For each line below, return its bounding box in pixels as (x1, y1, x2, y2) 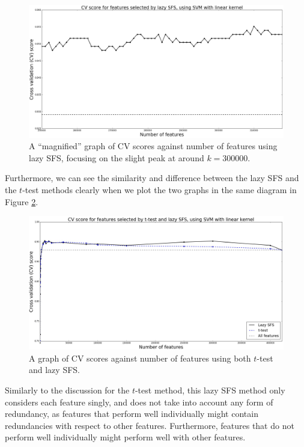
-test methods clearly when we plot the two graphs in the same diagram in (22, 183, 297, 196)
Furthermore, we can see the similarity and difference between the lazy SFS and (5, 171, 299, 184)
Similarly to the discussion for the (5, 383, 130, 396)
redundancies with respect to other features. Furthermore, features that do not (5, 419, 294, 431)
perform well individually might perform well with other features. (5, 431, 246, 443)
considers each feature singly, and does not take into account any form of (5, 395, 273, 408)
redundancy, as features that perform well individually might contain (5, 407, 258, 420)
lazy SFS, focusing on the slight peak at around (29, 151, 204, 164)
